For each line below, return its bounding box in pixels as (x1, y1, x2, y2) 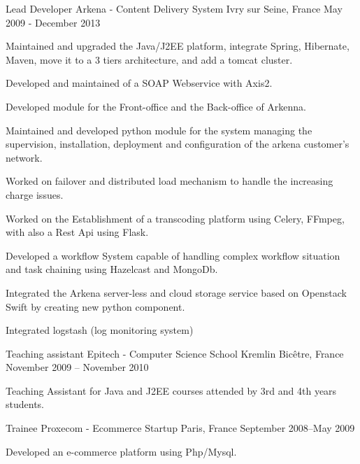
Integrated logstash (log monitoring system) (6, 323, 194, 337)
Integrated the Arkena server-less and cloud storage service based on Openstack (6, 285, 347, 300)
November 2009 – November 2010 (6, 360, 149, 374)
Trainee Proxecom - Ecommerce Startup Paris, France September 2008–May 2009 (6, 421, 355, 435)
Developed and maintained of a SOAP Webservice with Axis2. (6, 76, 273, 90)
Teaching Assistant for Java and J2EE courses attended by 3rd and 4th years (6, 383, 337, 398)
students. (6, 397, 44, 412)
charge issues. (6, 187, 64, 202)
